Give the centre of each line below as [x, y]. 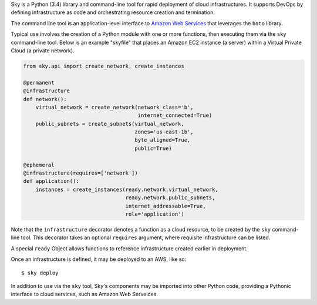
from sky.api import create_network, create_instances [104, 66]
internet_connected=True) [175, 115]
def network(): [45, 99]
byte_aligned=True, [163, 140]
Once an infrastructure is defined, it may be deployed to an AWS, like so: [99, 259]
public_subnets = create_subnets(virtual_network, [110, 124]
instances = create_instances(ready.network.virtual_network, [127, 189]
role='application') [155, 214]
